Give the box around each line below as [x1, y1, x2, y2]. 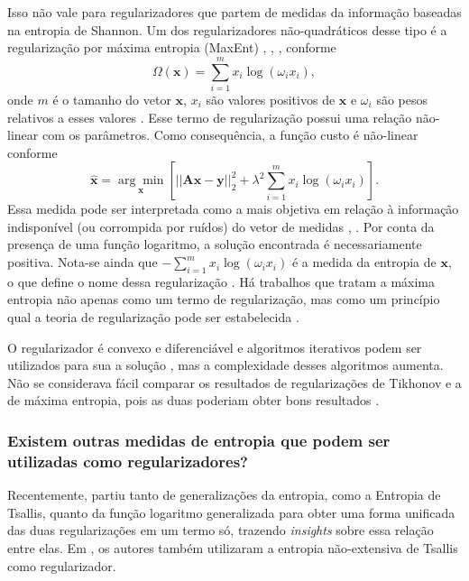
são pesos [376, 89, 428, 108]
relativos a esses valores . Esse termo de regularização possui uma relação [7, 107, 412, 126]
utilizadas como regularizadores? [7, 449, 248, 472]
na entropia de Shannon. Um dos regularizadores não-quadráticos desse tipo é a [7, 20, 447, 39]
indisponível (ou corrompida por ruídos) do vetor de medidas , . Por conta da [7, 217, 435, 235]
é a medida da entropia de [291, 253, 437, 272]
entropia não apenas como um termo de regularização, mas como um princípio [7, 290, 440, 309]
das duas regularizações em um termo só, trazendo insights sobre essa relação [7, 521, 434, 539]
